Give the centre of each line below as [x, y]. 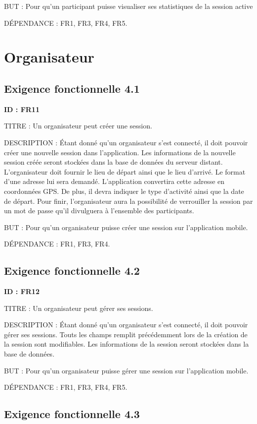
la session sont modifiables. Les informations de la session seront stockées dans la [127, 344]
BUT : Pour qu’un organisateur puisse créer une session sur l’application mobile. [126, 227]
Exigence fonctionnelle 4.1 [72, 88]
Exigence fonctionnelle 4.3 [72, 414]
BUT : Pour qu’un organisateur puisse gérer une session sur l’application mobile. [126, 370]
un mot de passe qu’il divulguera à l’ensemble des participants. [99, 211]
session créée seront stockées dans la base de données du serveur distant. [113, 162]
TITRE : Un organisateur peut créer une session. [78, 126]
